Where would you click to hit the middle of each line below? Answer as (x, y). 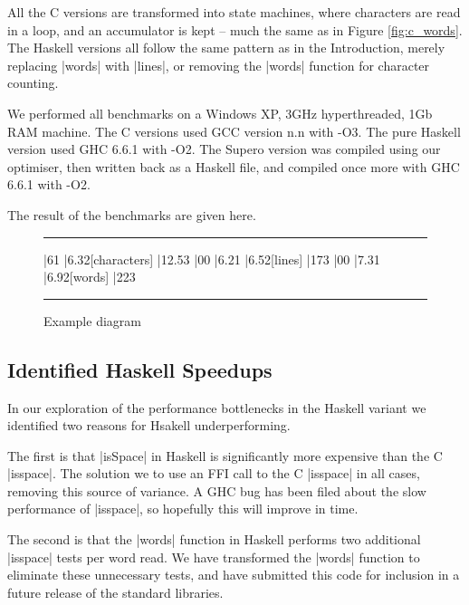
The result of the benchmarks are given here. (132, 214)
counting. (33, 83)
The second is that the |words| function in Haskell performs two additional (214, 539)
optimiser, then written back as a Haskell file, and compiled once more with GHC (234, 166)
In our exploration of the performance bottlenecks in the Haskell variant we (217, 407)
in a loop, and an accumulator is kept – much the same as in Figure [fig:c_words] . (235, 29)
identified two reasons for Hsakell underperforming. (149, 425)
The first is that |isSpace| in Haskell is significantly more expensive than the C (225, 455)
